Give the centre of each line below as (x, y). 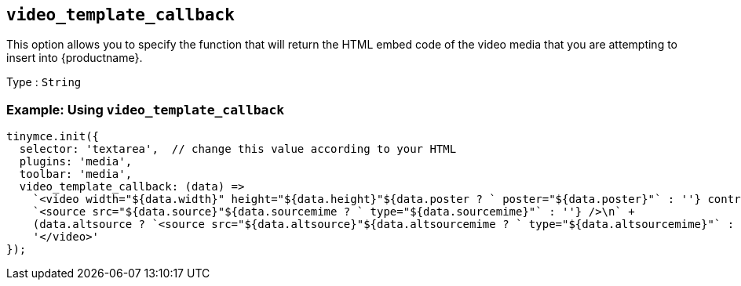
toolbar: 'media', (76, 174)
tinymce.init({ (53, 137)
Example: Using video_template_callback (146, 109)
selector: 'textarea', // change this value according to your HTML (238, 149)
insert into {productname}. (75, 58)
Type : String (44, 82)
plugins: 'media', (76, 162)
